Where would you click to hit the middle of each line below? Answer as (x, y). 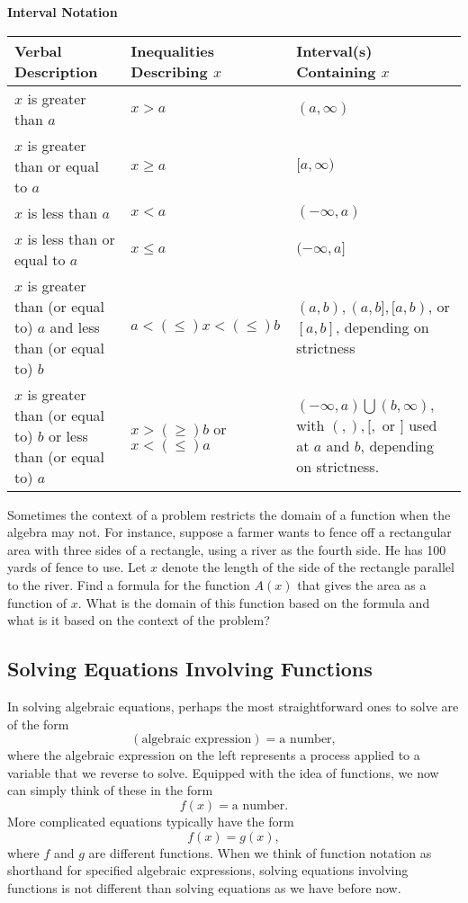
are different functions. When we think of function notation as (260, 852)
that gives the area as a (362, 584)
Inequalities (173, 50)
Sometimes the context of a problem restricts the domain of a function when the (229, 514)
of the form (38, 724)
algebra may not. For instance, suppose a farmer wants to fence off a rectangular (229, 532)
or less (68, 435)
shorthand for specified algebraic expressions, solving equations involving (208, 870)
